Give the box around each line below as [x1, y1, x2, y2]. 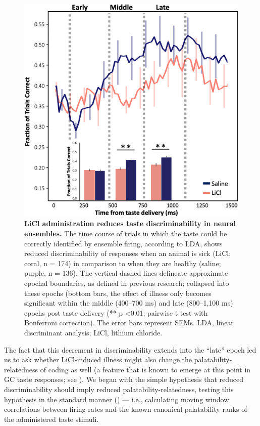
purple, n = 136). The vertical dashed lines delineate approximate [24, 268, 228, 278]
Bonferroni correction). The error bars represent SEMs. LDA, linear [24, 317, 234, 328]
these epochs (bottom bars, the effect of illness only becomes [24, 287, 212, 298]
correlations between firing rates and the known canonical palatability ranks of [4, 404, 247, 414]
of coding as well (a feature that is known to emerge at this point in [40, 364, 251, 374]
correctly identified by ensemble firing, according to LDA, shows [24, 238, 223, 248]
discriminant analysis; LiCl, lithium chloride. [24, 327, 163, 337]
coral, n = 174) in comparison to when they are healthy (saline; [24, 258, 221, 268]
